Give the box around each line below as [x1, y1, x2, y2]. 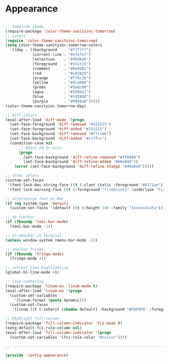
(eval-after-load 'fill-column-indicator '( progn [5, 330, 112, 335]
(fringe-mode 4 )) [10, 256, 46, 261]
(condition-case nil [10, 140, 53, 146]
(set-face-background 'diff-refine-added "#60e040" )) [23, 159, 138, 164]
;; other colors [5, 173, 39, 178]
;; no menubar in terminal [5, 233, 62, 238]
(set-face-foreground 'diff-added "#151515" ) [10, 127, 107, 132]
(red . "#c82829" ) [32, 71, 92, 76]
